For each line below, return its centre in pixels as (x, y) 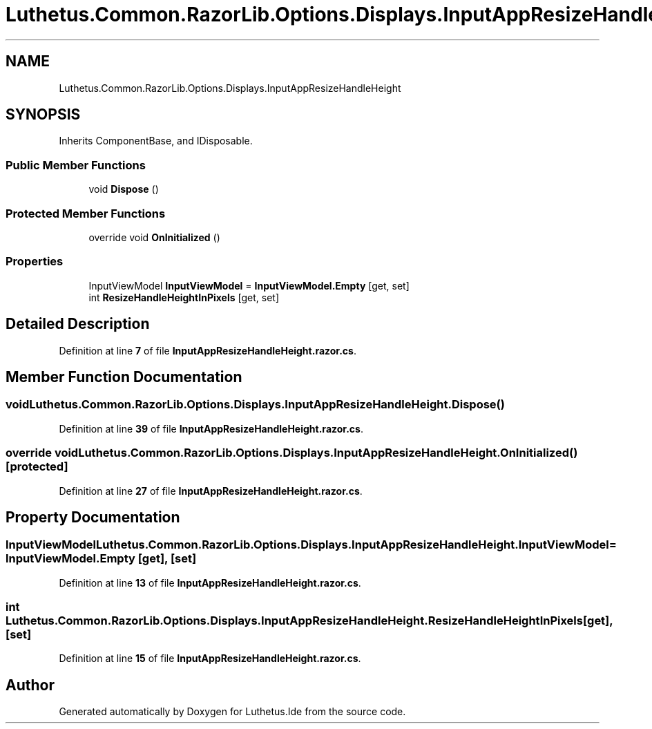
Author (30, 685)
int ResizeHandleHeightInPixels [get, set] (184, 297)
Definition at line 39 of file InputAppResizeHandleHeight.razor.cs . (211, 428)
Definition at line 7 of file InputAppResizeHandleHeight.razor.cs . (208, 350)
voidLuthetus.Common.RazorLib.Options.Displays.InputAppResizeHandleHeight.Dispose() (255, 405)
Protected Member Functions (86, 213)
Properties (35, 262)
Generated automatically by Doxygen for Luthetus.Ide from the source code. (232, 712)
